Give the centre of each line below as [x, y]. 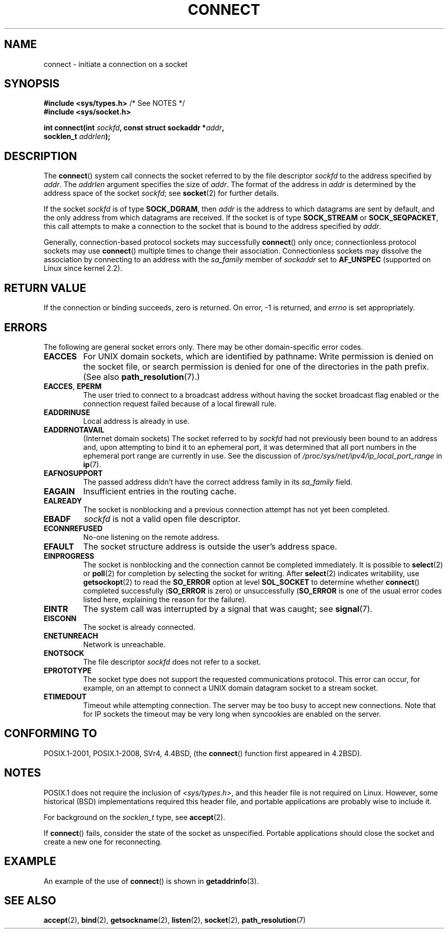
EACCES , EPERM [73, 386]
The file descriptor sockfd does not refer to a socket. [172, 662]
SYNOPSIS [32, 84]
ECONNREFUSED [73, 528]
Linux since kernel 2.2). [83, 268]
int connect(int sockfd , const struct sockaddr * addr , [134, 128]
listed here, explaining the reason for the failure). [165, 599]
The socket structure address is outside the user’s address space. [210, 546]
